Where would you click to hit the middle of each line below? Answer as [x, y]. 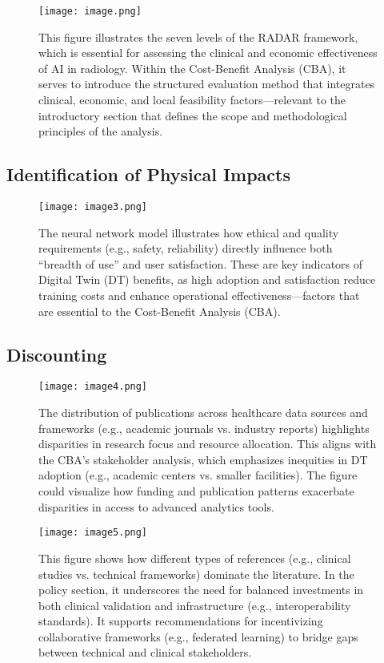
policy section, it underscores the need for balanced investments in [201, 590]
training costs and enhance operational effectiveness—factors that [199, 295]
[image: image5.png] [93, 533]
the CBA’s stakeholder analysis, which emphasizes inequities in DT [203, 459]
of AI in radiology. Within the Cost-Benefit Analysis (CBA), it [192, 68]
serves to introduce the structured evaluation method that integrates [207, 84]
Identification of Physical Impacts [149, 174]
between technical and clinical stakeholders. [145, 652]
